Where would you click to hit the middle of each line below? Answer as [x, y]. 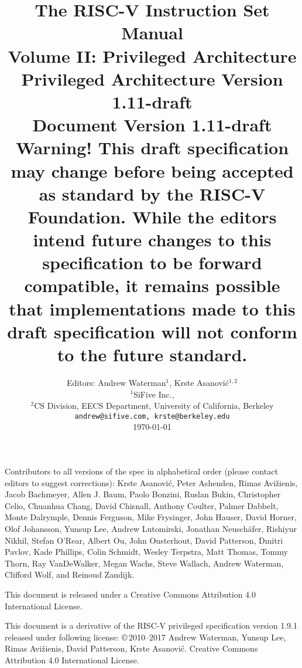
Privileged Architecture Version [152, 78]
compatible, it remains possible [152, 285]
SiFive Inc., [154, 394]
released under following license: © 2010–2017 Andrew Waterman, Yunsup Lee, [145, 637]
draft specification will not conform [152, 331]
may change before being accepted [152, 170]
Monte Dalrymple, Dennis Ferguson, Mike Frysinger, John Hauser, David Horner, [151, 517]
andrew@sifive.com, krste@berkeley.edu [152, 416]
